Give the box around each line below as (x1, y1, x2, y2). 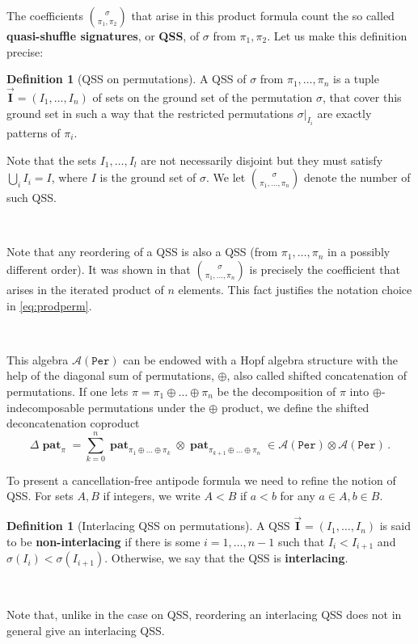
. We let (206, 169, 246, 186)
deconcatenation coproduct (6, 415, 140, 431)
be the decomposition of (217, 382, 336, 399)
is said (379, 517, 411, 534)
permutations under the (87, 398, 205, 415)
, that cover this (322, 89, 402, 105)
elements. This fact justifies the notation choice (178, 281, 412, 297)
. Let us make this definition (267, 27, 407, 44)
